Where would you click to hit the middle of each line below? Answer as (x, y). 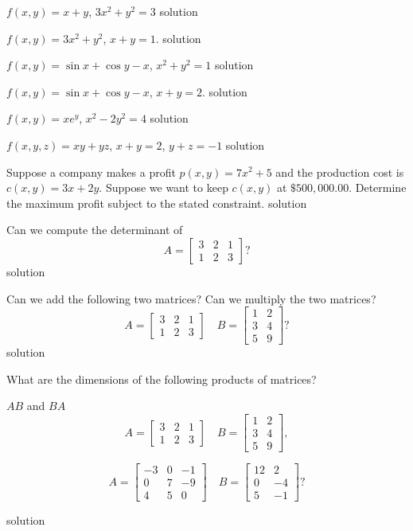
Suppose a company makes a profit (91, 172)
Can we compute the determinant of (95, 230)
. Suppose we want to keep (164, 187)
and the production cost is (340, 172)
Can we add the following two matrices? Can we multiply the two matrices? (191, 298)
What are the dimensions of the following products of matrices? (162, 379)
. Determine (378, 187)
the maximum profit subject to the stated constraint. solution (157, 203)
